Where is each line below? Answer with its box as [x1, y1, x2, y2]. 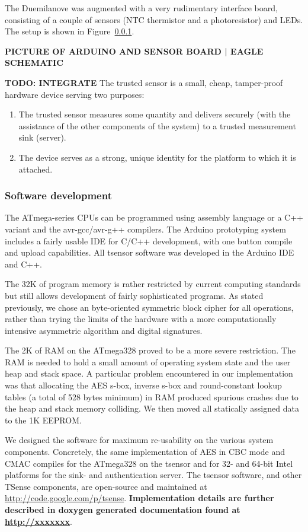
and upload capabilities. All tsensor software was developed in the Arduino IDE [5, 246, 294, 259]
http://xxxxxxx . [5, 515, 72, 527]
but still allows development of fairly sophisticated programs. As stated [5, 289, 264, 301]
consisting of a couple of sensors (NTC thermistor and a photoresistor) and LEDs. [5, 13, 303, 26]
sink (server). [18, 131, 66, 144]
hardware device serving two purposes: [5, 88, 145, 100]
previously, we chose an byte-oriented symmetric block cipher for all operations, [5, 301, 294, 313]
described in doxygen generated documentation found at [5, 504, 240, 515]
